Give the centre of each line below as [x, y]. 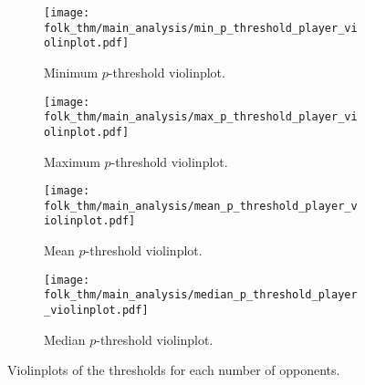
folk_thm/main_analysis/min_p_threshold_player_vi [201, 28]
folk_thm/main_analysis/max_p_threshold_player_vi [201, 117]
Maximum [72, 161]
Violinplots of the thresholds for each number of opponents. [174, 370]
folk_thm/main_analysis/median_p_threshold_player [201, 295]
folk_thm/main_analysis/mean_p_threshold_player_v [201, 206]
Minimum [71, 72]
